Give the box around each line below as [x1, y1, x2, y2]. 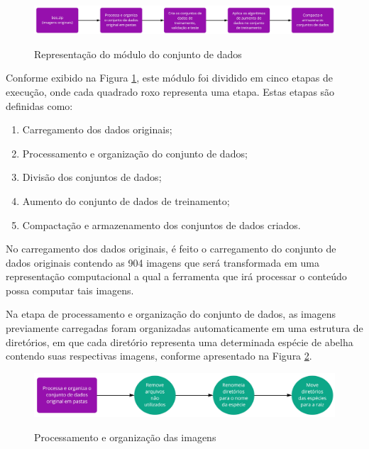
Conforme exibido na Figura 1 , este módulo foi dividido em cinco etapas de [6, 70, 333, 85]
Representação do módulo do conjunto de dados [34, 46, 242, 61]
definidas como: [6, 98, 73, 113]
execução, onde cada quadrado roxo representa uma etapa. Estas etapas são [6, 84, 335, 99]
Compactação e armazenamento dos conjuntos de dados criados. [22, 217, 301, 232]
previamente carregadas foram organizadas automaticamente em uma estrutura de [6, 321, 363, 336]
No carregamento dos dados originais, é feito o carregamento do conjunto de [6, 241, 336, 256]
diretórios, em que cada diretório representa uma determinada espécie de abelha [6, 334, 353, 349]
